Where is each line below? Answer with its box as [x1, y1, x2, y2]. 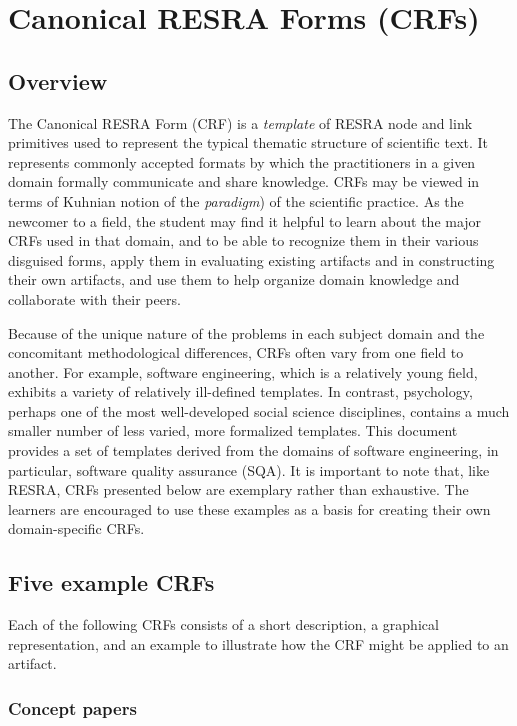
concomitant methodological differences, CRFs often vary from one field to [8, 342, 464, 363]
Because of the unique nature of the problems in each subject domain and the [8, 322, 485, 343]
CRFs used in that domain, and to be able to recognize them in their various [8, 230, 479, 251]
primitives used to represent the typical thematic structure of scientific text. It [8, 132, 489, 153]
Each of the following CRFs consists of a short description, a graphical [8, 614, 439, 635]
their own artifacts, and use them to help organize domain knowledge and [8, 269, 460, 290]
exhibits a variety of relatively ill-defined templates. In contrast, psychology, [8, 381, 473, 402]
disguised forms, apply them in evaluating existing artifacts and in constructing [8, 249, 495, 270]
